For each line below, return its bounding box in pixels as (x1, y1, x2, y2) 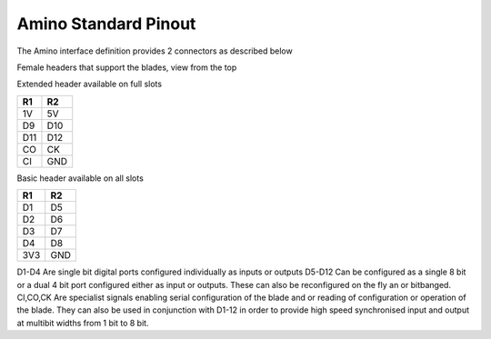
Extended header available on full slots (16, 78, 163, 90)
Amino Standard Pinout (16, 14, 196, 34)
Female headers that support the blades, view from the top (16, 62, 237, 73)
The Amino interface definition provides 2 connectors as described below (16, 45, 293, 56)
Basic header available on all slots (16, 173, 145, 184)
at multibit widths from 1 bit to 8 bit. (16, 317, 149, 328)
